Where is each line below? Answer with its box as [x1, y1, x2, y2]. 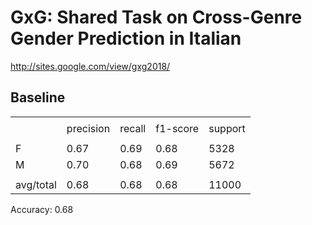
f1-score [155, 121, 200, 135]
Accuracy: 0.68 [10, 203, 74, 215]
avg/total [15, 177, 57, 191]
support [208, 121, 246, 135]
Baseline [10, 89, 66, 106]
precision [66, 121, 111, 135]
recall [119, 121, 147, 135]
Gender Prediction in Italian [10, 27, 242, 50]
